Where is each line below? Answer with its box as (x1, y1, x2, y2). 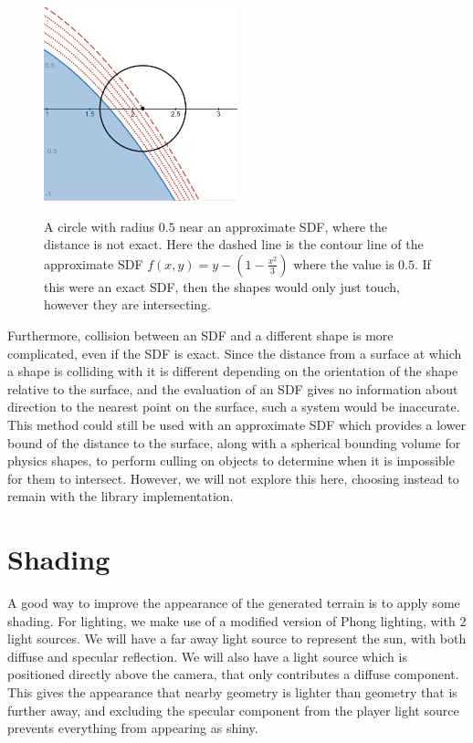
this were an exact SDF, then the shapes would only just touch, (44, 277, 401, 296)
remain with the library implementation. (7, 487, 234, 506)
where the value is (293, 254, 394, 273)
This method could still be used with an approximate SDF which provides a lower (7, 414, 467, 434)
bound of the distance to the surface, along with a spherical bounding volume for (7, 433, 461, 452)
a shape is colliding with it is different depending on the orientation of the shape (7, 361, 458, 381)
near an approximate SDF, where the (179, 216, 387, 235)
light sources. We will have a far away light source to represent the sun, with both (7, 629, 467, 648)
